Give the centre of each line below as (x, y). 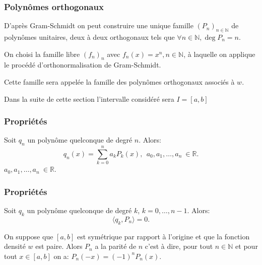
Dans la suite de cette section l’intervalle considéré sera (89, 98)
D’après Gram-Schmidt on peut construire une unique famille (99, 25)
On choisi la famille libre (42, 54)
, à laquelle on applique (219, 54)
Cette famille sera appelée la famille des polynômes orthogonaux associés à (119, 82)
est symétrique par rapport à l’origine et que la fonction (163, 236)
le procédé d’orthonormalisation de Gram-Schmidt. (83, 65)
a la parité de (116, 246)
